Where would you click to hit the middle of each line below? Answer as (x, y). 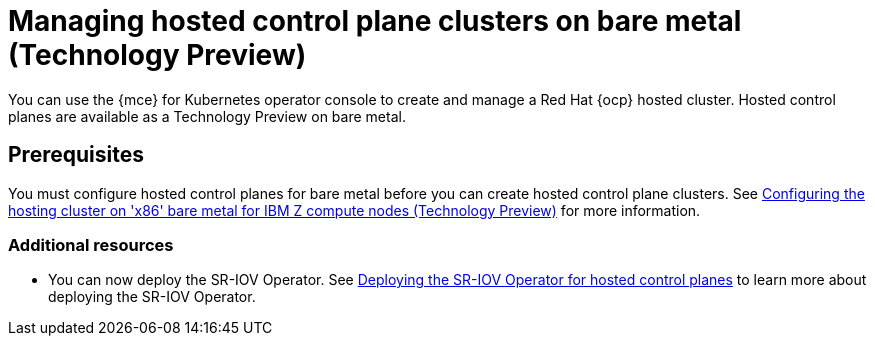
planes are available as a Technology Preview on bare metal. (207, 116)
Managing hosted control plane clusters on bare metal (375, 21)
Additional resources (91, 244)
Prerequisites (76, 155)
